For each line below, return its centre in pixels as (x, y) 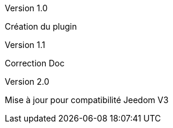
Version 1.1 (25, 45)
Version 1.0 (26, 8)
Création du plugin (41, 26)
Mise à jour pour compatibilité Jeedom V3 (87, 100)
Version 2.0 (27, 81)
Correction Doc (35, 63)
